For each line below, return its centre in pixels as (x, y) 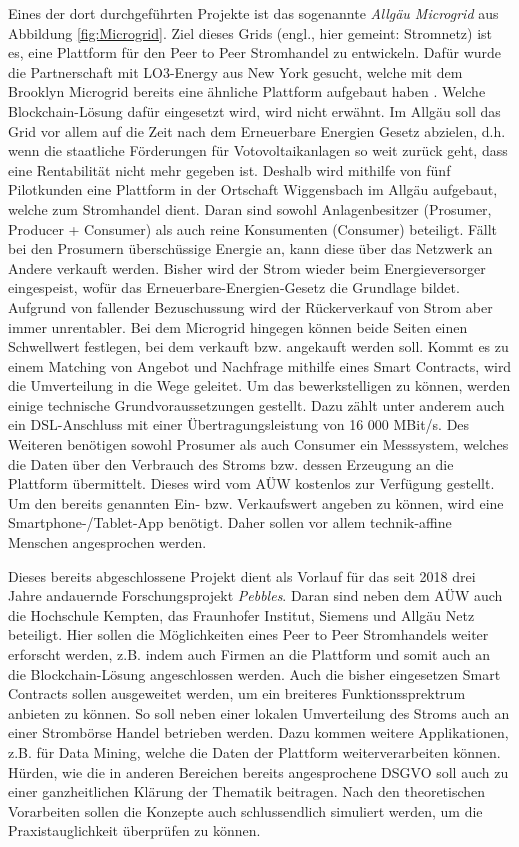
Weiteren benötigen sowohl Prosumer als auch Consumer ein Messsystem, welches (258, 444)
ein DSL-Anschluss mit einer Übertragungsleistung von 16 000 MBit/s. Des (239, 424)
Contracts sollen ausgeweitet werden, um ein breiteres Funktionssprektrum (237, 693)
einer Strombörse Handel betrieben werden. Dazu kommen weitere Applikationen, (258, 732)
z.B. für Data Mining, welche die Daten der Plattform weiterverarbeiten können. (254, 751)
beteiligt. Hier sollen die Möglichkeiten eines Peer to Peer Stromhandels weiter (248, 634)
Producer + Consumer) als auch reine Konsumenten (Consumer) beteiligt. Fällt (253, 228)
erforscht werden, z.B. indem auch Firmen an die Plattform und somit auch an (249, 654)
